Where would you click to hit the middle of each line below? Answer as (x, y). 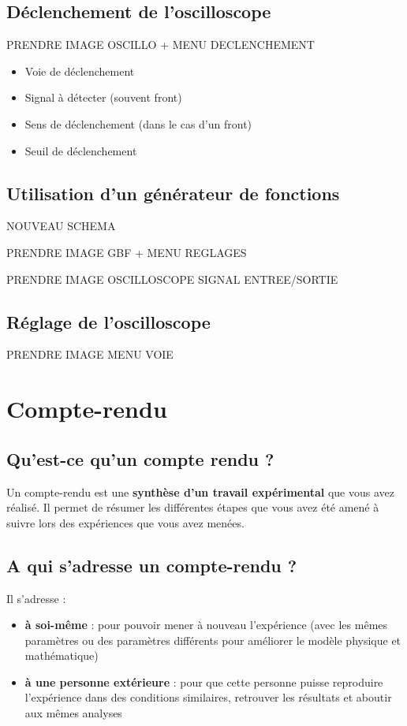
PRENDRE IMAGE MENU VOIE (90, 354)
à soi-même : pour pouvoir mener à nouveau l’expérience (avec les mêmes (206, 625)
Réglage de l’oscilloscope (108, 321)
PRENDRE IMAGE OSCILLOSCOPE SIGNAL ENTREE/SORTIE (172, 279)
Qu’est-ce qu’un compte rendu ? (140, 458)
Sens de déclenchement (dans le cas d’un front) (138, 123)
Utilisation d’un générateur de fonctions (173, 193)
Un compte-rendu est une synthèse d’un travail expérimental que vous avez (200, 491)
